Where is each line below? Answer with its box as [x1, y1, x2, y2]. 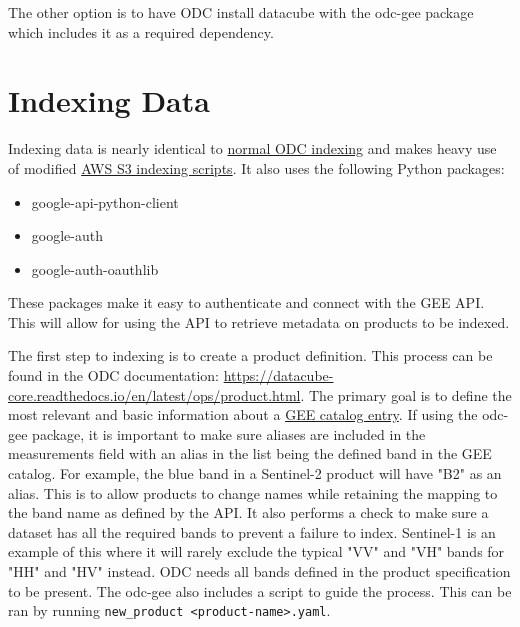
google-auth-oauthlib [31, 258, 159, 279]
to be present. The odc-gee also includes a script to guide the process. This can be [8, 580, 512, 601]
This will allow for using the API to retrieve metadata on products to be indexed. [8, 311, 510, 332]
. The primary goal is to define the [300, 384, 512, 405]
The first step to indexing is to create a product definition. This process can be [8, 345, 493, 366]
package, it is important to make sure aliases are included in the [32, 423, 426, 444]
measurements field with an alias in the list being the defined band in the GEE [8, 443, 492, 464]
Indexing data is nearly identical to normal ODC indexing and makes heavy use [8, 138, 497, 159]
